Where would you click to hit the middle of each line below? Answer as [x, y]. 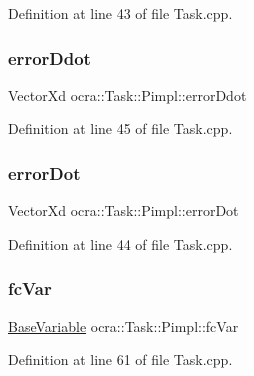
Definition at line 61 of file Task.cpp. [120, 359]
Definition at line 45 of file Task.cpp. [120, 128]
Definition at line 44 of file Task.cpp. [120, 243]
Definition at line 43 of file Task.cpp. [120, 13]
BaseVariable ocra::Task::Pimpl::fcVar [123, 325]
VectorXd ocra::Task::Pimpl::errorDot [123, 210]
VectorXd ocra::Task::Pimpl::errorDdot [127, 94]
